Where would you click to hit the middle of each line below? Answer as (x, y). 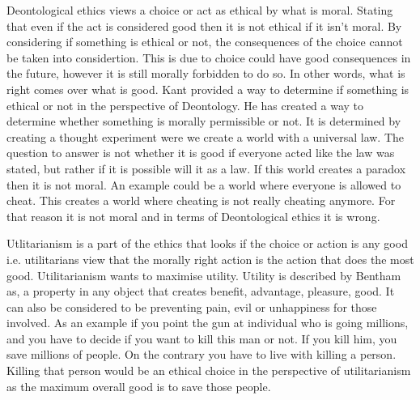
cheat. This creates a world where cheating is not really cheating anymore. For (201, 200)
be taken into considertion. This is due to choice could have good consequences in (209, 57)
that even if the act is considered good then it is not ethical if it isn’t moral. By (204, 26)
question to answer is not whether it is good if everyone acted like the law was (201, 153)
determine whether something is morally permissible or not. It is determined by (204, 121)
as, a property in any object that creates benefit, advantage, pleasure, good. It (201, 291)
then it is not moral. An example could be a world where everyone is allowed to (204, 184)
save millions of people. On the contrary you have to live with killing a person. (202, 354)
